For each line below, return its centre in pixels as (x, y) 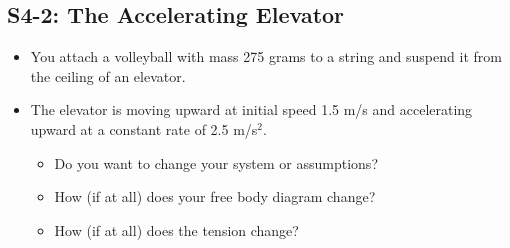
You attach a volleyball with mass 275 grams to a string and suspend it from (266, 56)
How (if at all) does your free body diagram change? (215, 196)
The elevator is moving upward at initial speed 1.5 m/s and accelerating (251, 109)
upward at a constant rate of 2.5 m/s (144, 128)
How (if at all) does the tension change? (176, 229)
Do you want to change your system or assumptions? (216, 162)
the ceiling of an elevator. (108, 75)
